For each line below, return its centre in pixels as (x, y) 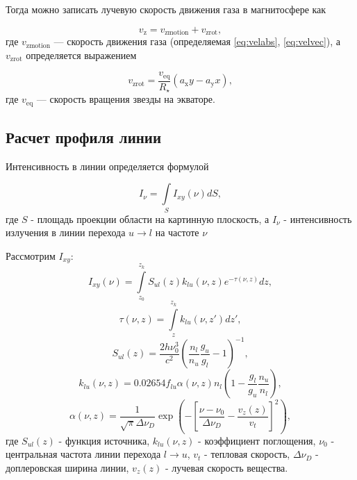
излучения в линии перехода (66, 232)
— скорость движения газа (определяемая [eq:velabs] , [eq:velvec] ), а (197, 41)
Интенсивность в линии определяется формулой (107, 166)
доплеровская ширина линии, (67, 467)
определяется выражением (81, 55)
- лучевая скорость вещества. (226, 467)
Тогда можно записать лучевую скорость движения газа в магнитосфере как (166, 9)
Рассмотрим (31, 255)
